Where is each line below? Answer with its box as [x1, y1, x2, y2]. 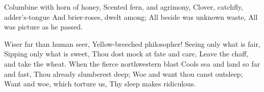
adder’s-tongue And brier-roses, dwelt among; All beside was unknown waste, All [4, 11, 258, 22]
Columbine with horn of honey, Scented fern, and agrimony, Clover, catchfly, [4, 2, 244, 12]
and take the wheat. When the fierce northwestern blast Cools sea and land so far [4, 58, 260, 69]
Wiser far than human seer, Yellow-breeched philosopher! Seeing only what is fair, [4, 38, 260, 49]
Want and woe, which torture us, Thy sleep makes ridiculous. [4, 78, 196, 89]
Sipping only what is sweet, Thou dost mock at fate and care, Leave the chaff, [4, 48, 249, 59]
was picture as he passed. [4, 21, 83, 32]
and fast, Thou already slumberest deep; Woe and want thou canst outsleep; [4, 68, 243, 79]
